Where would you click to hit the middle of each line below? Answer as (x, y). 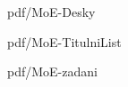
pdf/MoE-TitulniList (64, 41)
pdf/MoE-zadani (52, 71)
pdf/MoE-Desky (51, 12)
